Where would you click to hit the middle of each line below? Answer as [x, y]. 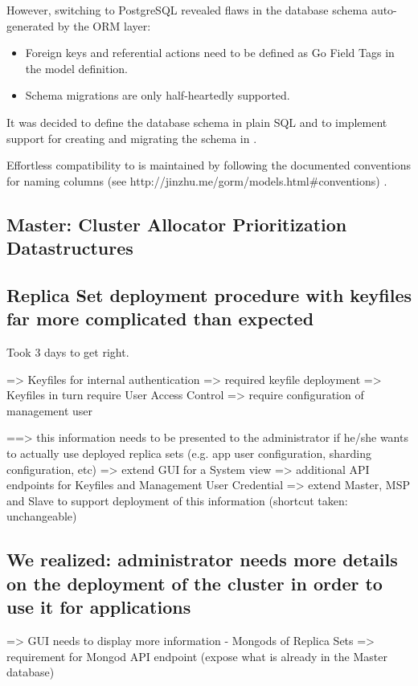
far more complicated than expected [160, 318]
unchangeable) [42, 516]
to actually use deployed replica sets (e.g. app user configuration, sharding [189, 453]
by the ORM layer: [104, 25]
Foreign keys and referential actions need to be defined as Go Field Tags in [210, 53]
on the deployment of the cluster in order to [195, 583]
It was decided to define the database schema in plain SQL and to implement [197, 122]
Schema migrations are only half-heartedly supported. [158, 95]
